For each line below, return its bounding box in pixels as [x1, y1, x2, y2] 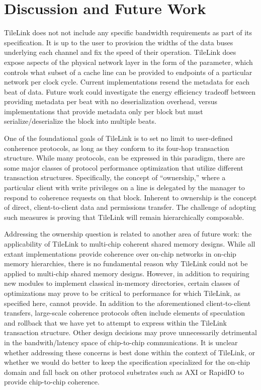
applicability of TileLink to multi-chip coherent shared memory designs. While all [4, 239, 255, 249]
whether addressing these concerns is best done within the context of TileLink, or [4, 347, 255, 357]
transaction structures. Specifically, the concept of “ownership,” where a [4, 172, 226, 183]
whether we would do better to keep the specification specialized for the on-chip [4, 357, 250, 367]
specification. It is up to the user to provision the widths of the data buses [4, 37, 233, 47]
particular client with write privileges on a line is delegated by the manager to [4, 182, 245, 193]
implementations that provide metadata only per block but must [4, 106, 203, 116]
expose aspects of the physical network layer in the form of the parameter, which [4, 56, 253, 67]
